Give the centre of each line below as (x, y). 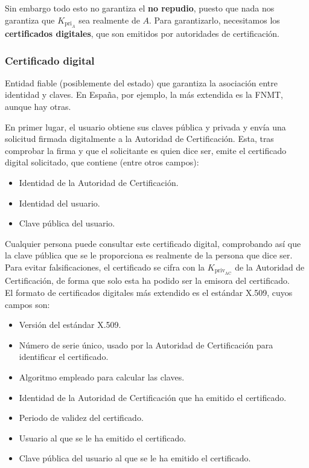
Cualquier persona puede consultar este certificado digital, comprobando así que (153, 243)
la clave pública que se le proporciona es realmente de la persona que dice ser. (149, 255)
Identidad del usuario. (59, 203)
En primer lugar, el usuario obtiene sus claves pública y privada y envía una (145, 127)
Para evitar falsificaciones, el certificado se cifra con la (105, 267)
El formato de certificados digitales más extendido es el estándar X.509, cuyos (149, 292)
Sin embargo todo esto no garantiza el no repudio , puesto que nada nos (140, 8)
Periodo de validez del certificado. (81, 418)
